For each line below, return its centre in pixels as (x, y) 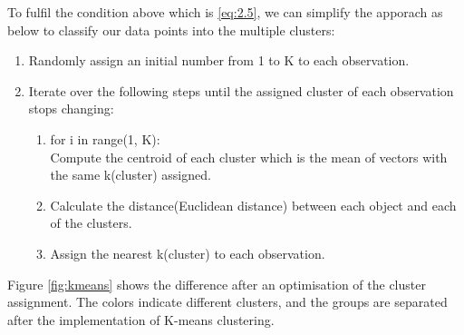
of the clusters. (91, 223)
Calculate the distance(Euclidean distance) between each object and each (253, 205)
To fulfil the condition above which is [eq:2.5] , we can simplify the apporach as (225, 12)
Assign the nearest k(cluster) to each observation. (188, 253)
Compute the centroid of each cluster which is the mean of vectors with (249, 157)
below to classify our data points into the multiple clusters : (171, 30)
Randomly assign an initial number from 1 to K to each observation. (219, 60)
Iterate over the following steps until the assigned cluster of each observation (241, 90)
